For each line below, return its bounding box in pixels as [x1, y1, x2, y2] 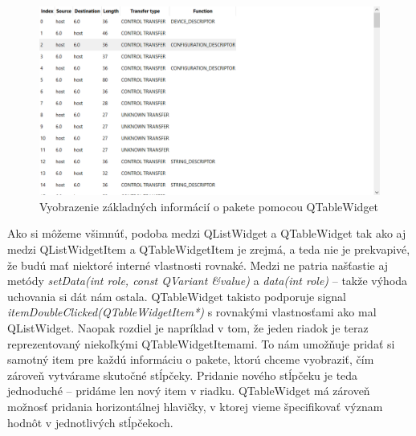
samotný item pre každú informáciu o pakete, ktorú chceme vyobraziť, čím [7, 351, 374, 368]
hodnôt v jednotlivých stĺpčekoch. [7, 414, 173, 430]
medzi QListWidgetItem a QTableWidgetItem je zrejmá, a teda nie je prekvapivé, [7, 240, 410, 257]
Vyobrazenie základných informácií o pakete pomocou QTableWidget [39, 198, 379, 214]
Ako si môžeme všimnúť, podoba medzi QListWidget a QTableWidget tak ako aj [7, 225, 406, 242]
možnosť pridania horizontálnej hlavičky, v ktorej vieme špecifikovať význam [7, 397, 383, 414]
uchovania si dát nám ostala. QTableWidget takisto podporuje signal [7, 287, 346, 304]
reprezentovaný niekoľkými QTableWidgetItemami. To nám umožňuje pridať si [7, 335, 395, 352]
